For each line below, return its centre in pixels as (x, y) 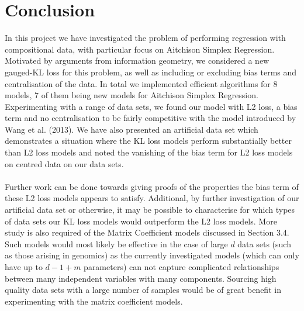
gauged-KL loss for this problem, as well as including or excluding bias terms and (151, 72)
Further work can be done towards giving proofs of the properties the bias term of (152, 186)
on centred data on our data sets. (64, 163)
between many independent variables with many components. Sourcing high (141, 278)
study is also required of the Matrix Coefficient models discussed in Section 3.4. (147, 232)
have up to (24, 267)
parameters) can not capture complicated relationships (182, 267)
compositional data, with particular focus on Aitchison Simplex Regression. (140, 49)
